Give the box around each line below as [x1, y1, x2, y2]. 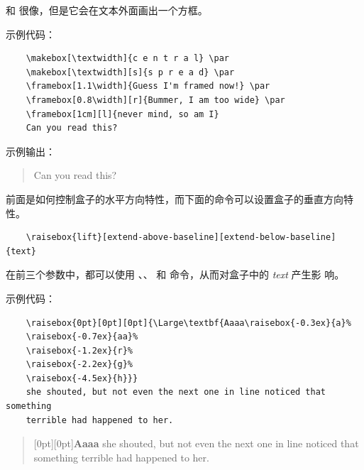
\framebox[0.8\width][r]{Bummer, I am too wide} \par [26, 94, 285, 105]
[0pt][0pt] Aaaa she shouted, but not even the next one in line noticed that [33, 436, 359, 451]
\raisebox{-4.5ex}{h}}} [26, 373, 138, 383]
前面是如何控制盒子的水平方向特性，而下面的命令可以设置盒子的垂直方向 [6, 191, 343, 206]
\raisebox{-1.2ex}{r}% [26, 345, 133, 356]
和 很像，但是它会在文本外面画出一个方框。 [6, 3, 208, 17]
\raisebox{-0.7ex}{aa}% [26, 332, 138, 342]
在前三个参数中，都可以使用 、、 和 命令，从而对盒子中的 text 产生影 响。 [6, 267, 345, 282]
